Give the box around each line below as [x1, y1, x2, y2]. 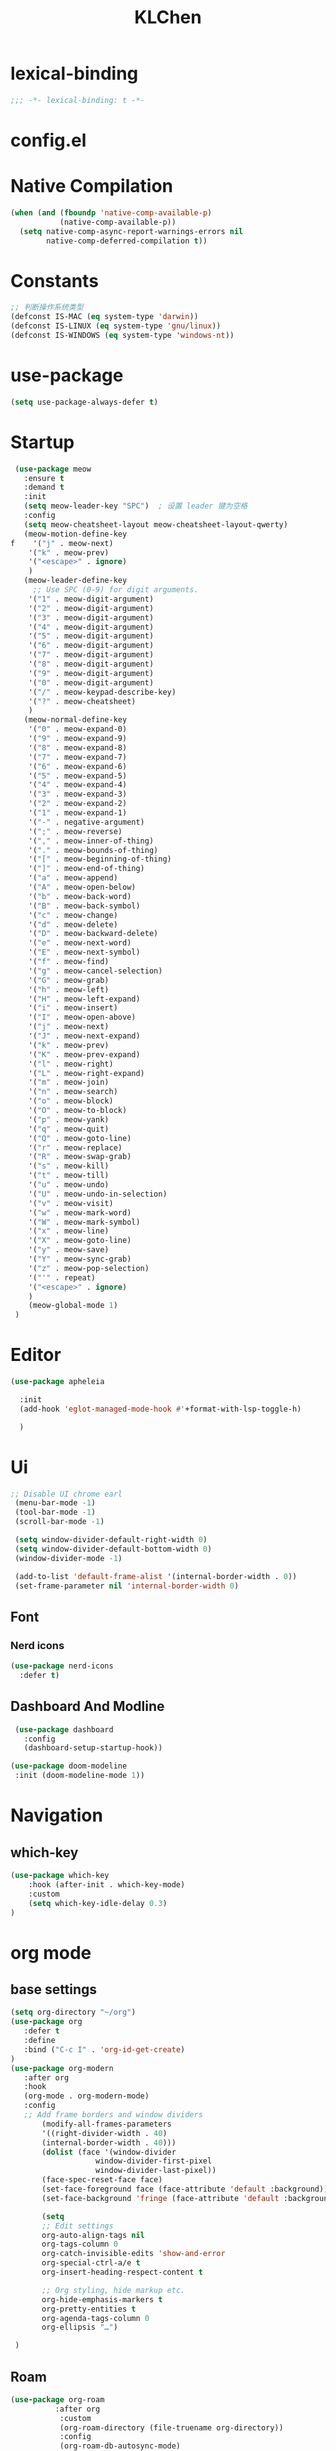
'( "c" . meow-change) [28, 910, 118, 920]
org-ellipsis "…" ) [41, 2322, 118, 2333]
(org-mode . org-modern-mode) [23, 2091, 150, 2101]
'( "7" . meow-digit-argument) [28, 650, 155, 660]
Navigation [10, 1804, 103, 1827]
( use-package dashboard [14, 1724, 114, 1735]
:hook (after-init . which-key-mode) [28, 1879, 186, 1890]
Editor [10, 1344, 62, 1366]
